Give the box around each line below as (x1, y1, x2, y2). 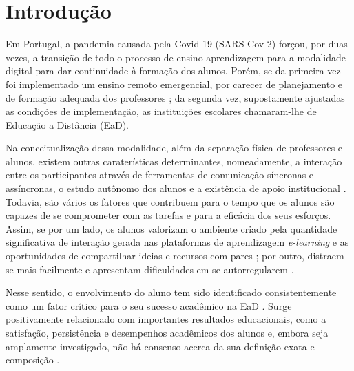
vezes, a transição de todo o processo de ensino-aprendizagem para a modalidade (6, 50, 346, 64)
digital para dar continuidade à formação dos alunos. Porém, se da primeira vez (6, 63, 341, 78)
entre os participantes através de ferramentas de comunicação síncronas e (6, 167, 314, 182)
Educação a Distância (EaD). (6, 117, 129, 131)
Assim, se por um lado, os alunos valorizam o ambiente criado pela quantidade (6, 221, 337, 235)
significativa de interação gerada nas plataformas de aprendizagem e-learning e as (6, 235, 349, 249)
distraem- (307, 248, 348, 263)
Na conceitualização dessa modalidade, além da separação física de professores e (6, 140, 343, 155)
